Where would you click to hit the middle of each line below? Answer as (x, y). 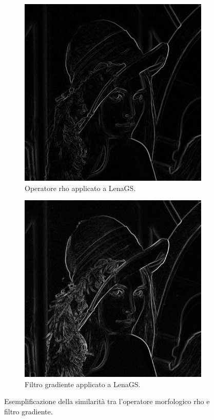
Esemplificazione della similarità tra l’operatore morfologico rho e (107, 401)
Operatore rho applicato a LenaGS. (80, 188)
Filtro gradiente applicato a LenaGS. (83, 384)
